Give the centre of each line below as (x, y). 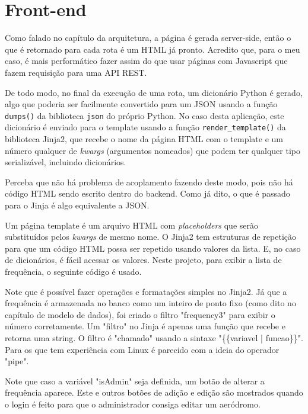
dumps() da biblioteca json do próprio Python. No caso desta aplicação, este (145, 115)
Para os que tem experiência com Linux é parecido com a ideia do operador (142, 349)
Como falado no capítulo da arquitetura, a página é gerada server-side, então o (148, 38)
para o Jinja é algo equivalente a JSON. (77, 205)
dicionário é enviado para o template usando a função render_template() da (145, 127)
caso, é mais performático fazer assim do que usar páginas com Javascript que (146, 61)
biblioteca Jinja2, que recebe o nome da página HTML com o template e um (144, 139)
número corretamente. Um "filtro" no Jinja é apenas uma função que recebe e (145, 326)
